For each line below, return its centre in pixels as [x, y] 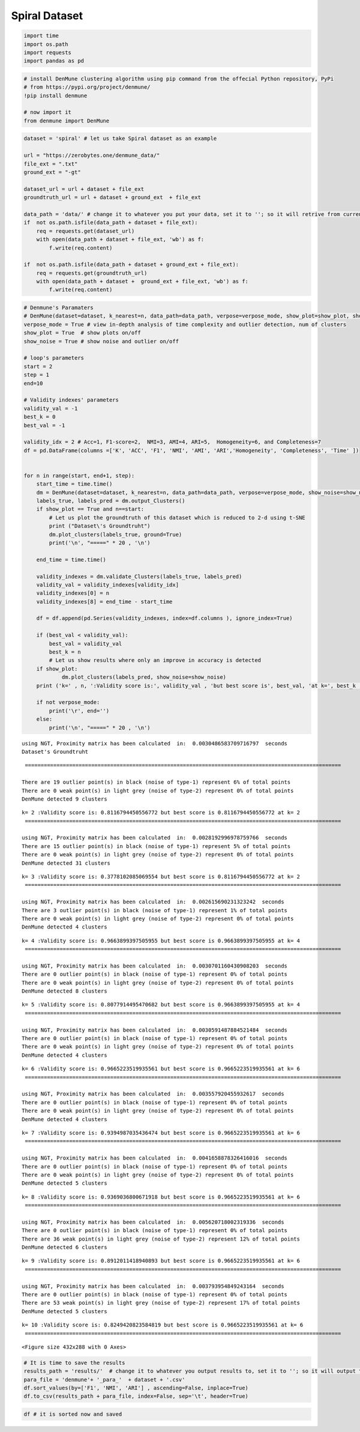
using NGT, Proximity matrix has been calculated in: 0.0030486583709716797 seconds [155, 743]
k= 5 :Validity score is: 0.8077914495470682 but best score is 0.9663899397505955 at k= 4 [161, 1005]
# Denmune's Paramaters [59, 308]
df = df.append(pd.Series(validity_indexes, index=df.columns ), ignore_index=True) [165, 618]
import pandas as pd [54, 61]
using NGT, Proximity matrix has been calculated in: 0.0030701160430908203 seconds [155, 966]
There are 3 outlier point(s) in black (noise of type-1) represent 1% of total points [155, 910]
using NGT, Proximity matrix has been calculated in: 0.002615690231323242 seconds [153, 902]
